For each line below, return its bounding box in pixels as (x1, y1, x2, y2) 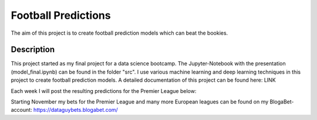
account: (11, 106, 32, 114)
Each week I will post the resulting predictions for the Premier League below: (11, 87, 197, 94)
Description (11, 45, 55, 55)
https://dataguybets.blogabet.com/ (33, 106, 119, 114)
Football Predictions (11, 9, 111, 22)
